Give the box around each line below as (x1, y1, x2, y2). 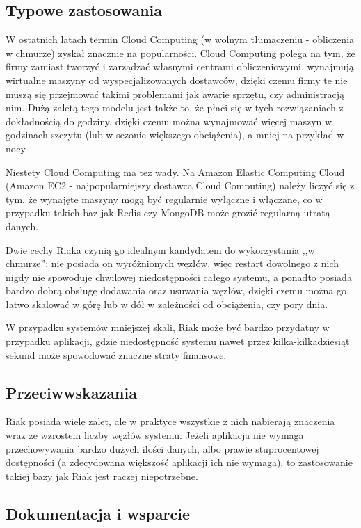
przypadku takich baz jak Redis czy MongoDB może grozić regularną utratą (6, 205, 330, 220)
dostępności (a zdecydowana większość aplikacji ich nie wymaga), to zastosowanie (6, 455, 353, 470)
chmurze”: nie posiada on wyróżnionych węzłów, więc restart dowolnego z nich (6, 256, 339, 271)
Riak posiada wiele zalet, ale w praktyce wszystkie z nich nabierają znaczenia (6, 414, 335, 429)
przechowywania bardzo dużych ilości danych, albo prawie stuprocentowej (6, 441, 319, 456)
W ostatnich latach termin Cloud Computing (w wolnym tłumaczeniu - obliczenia (6, 32, 355, 47)
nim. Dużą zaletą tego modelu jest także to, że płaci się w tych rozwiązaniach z (6, 100, 344, 115)
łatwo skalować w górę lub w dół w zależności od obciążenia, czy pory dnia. (6, 296, 328, 311)
